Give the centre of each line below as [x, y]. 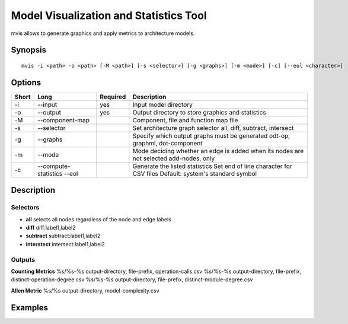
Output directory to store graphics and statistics [199, 112]
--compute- [54, 166]
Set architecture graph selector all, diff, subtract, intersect [213, 128]
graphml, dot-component [167, 143]
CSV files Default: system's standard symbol [195, 173]
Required [113, 97]
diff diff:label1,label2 [51, 228]
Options [26, 82]
